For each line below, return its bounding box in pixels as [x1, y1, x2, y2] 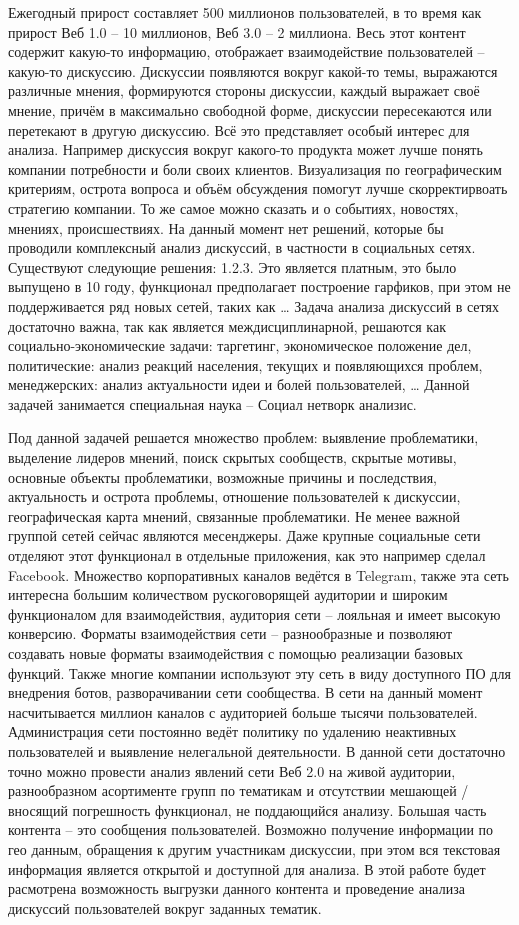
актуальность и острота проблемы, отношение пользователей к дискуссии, [8, 486, 461, 507]
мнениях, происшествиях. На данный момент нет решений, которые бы [8, 217, 444, 238]
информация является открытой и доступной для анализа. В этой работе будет [8, 858, 486, 879]
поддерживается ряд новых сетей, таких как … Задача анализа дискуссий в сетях [8, 295, 499, 316]
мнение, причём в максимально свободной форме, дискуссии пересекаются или [8, 99, 492, 120]
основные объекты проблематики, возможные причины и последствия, [8, 466, 438, 487]
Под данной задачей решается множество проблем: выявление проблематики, [8, 427, 479, 448]
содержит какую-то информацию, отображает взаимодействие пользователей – [8, 41, 485, 62]
